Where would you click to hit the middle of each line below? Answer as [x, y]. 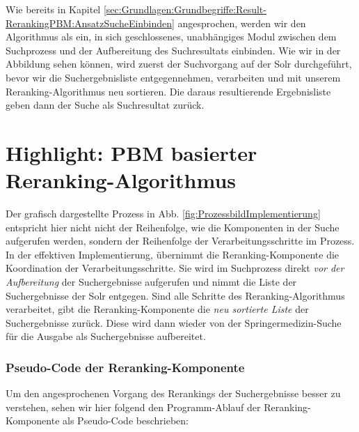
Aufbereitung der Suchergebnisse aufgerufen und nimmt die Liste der [151, 282]
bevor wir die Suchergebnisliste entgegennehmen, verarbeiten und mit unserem [173, 77]
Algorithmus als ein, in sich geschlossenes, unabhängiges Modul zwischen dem [171, 37]
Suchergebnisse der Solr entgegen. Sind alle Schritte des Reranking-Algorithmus [175, 295]
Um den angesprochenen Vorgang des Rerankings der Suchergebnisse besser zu [173, 393]
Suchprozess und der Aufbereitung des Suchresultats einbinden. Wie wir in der [173, 50]
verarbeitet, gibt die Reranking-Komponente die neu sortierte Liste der [157, 309]
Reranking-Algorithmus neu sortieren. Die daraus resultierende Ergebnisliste [168, 91]
